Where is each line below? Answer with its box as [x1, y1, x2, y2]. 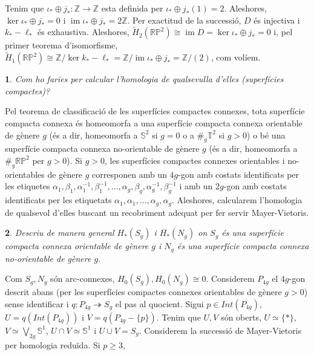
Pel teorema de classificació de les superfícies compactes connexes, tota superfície [5, 105, 305, 117]
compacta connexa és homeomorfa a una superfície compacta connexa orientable [5, 117, 303, 129]
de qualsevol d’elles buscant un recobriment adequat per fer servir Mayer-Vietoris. [5, 206, 309, 218]
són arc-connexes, [50, 272, 115, 285]
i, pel [273, 25, 293, 38]
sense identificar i [5, 297, 69, 310]
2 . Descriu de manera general [5, 226, 114, 239]
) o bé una [247, 128, 286, 141]
